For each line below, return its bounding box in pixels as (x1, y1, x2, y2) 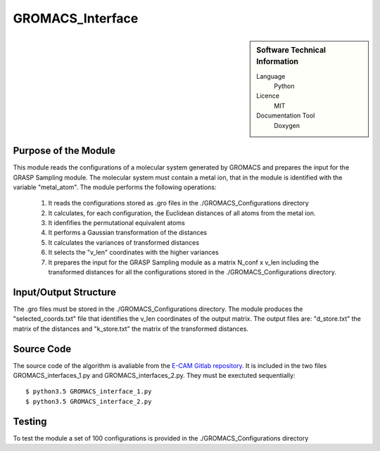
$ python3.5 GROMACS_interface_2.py (25, 398, 152, 405)
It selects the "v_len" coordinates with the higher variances (48, 248, 220, 257)
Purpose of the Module (13, 145, 116, 157)
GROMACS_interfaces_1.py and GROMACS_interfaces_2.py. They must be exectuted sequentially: (13, 371, 296, 380)
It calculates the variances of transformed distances (48, 238, 200, 246)
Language (256, 72, 286, 80)
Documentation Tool (256, 111, 315, 120)
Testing (13, 415, 47, 427)
